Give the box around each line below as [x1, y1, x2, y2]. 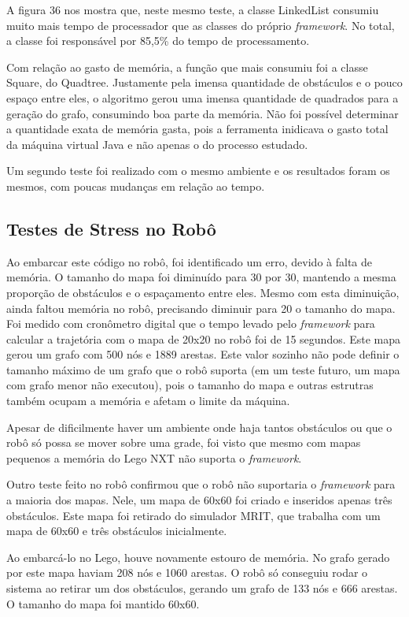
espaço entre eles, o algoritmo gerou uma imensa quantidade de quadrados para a [6, 89, 399, 106]
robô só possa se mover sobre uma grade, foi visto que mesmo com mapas [6, 434, 361, 451]
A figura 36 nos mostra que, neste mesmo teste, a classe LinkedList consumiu [6, 2, 379, 17]
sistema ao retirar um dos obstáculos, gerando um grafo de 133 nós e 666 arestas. [6, 580, 398, 597]
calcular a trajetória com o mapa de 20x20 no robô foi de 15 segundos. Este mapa [6, 330, 401, 347]
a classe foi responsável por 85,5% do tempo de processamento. [6, 32, 310, 49]
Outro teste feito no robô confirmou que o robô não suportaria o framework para [6, 476, 396, 492]
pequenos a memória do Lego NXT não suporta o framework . [6, 449, 302, 466]
